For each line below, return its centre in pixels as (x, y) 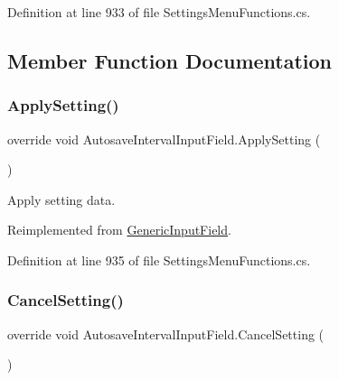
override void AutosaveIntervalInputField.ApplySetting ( (164, 139)
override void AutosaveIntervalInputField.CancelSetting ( (166, 334)
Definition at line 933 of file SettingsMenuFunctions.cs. (159, 12)
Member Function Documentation (170, 60)
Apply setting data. (61, 199)
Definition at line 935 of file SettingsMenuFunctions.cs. (159, 260)
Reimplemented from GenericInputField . (119, 230)
